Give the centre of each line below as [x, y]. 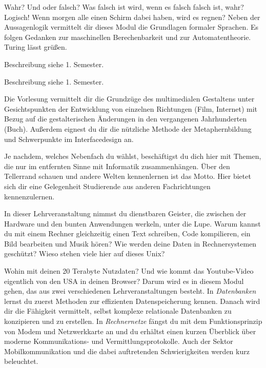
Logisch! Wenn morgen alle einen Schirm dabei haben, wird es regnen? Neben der [132, 17]
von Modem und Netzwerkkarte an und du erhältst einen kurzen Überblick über [130, 331]
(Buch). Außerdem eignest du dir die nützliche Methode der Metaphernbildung [128, 128]
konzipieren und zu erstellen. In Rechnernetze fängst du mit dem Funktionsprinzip [133, 321]
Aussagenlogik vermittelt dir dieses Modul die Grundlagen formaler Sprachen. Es [131, 27]
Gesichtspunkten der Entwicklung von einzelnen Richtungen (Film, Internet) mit [131, 108]
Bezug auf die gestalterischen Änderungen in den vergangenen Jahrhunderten [126, 119]
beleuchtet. [21, 361]
